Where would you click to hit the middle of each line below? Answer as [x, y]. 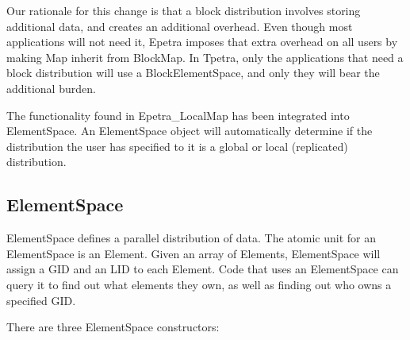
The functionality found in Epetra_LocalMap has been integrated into [178, 115]
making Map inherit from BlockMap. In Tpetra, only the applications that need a [205, 57]
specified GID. [41, 300]
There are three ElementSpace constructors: [113, 327]
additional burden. [51, 88]
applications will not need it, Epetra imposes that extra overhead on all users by [202, 42]
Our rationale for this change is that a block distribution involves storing [184, 10]
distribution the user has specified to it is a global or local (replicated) [177, 146]
